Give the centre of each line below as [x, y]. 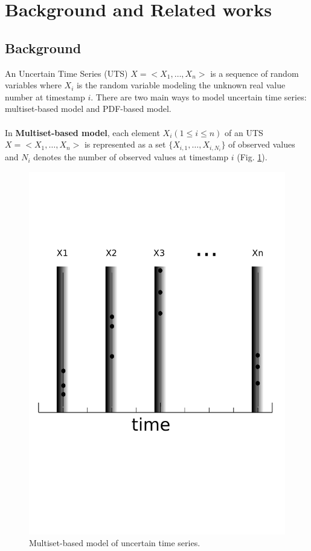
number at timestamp [45, 96]
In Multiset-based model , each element [82, 132]
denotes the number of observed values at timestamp [131, 157]
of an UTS [244, 132]
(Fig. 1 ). [252, 157]
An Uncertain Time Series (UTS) [66, 73]
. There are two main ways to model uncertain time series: [199, 96]
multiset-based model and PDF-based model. [88, 109]
